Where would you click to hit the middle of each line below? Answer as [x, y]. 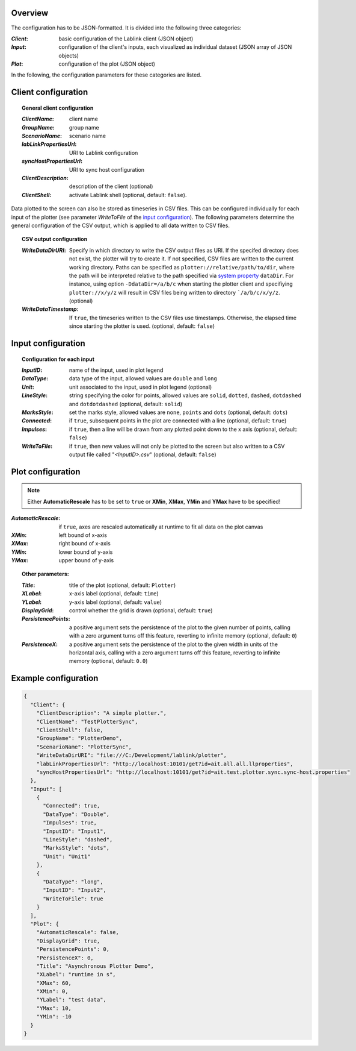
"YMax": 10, [54, 1008]
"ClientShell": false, [70, 730]
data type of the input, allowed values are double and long [143, 378]
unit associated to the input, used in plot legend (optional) [141, 387]
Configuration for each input [58, 359]
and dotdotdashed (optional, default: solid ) [126, 404]
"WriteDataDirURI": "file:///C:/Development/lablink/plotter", [132, 755]
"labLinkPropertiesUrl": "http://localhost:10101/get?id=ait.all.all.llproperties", [165, 764]
